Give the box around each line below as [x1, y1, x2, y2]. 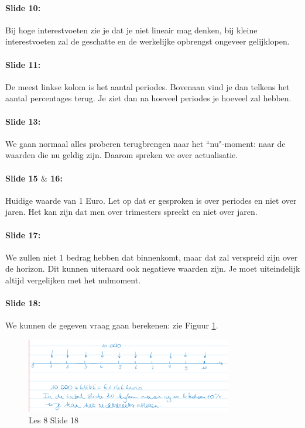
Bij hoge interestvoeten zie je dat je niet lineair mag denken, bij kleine [5, 23, 258, 36]
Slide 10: [5, 1, 41, 13]
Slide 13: [5, 115, 41, 127]
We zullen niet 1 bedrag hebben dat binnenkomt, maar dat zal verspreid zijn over [5, 251, 298, 263]
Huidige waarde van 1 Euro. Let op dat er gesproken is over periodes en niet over [5, 194, 297, 206]
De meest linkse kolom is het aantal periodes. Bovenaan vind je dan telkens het [5, 80, 290, 93]
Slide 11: [5, 58, 41, 70]
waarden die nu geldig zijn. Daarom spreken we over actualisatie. [5, 149, 238, 161]
